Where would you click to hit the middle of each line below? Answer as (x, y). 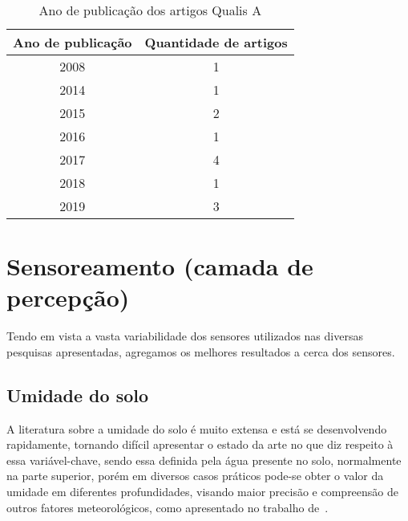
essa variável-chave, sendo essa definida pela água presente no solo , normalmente (204, 460)
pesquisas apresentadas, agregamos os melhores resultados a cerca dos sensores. (201, 351)
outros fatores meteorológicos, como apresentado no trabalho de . (168, 507)
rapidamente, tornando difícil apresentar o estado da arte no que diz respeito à (200, 444)
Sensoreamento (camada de (160, 266)
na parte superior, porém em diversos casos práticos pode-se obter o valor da (195, 476)
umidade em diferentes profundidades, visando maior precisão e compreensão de (203, 492)
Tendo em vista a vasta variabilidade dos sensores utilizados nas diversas (185, 336)
